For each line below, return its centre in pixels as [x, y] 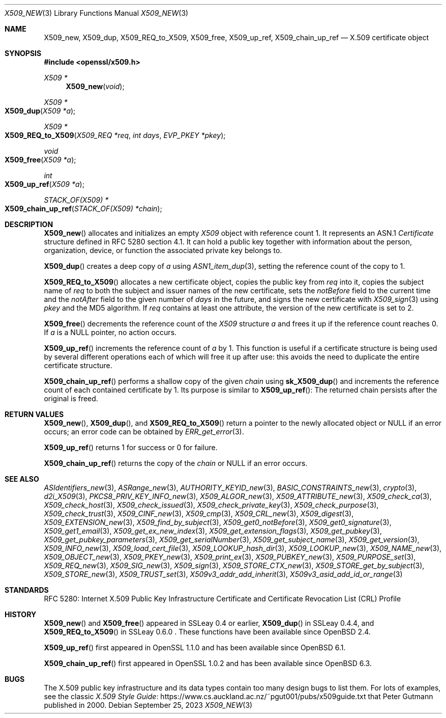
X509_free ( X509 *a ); [40, 160]
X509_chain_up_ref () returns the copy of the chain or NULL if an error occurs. [176, 463]
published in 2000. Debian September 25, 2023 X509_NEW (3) [148, 705]
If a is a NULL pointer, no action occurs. [110, 332]
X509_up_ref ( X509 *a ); [44, 184]
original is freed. [71, 398]
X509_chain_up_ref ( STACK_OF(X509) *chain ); [83, 209]
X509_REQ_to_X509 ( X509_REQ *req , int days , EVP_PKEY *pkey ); [115, 135]
